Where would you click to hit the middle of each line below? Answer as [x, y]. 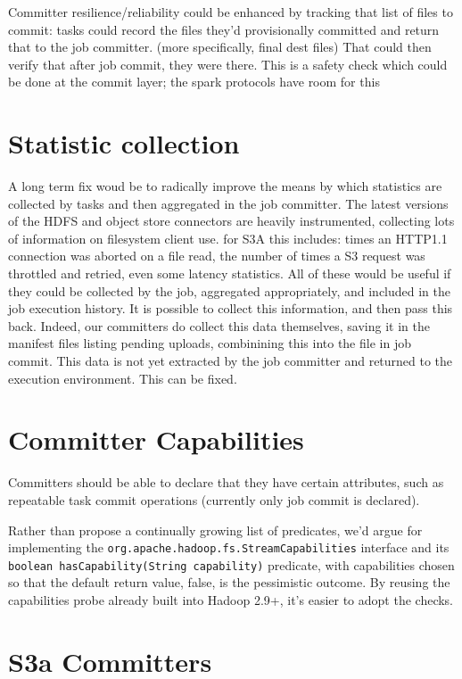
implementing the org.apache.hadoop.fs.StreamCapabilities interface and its [229, 547]
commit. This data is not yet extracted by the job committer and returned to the [231, 361]
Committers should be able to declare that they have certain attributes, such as [226, 482]
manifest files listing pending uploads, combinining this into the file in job [210, 343]
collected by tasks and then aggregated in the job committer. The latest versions [228, 203]
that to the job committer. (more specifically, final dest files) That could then [220, 47]
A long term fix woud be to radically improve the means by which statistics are [225, 186]
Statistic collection [124, 143]
